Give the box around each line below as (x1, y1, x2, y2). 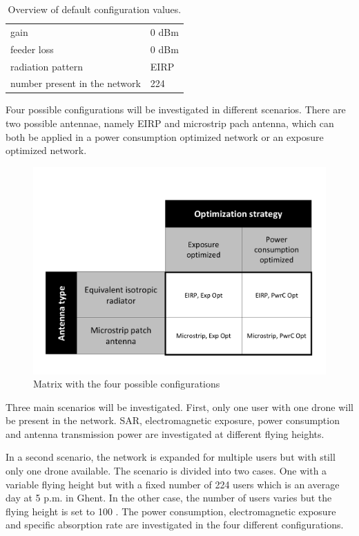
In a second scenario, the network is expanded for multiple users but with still (6, 450, 336, 464)
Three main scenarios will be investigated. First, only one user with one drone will (6, 399, 353, 414)
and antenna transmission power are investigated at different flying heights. (6, 426, 324, 441)
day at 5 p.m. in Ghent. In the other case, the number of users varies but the (6, 490, 332, 505)
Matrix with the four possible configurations (33, 376, 220, 391)
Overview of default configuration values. (8, 2, 182, 16)
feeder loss (10, 41, 54, 56)
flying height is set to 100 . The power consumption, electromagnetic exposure (6, 504, 336, 518)
